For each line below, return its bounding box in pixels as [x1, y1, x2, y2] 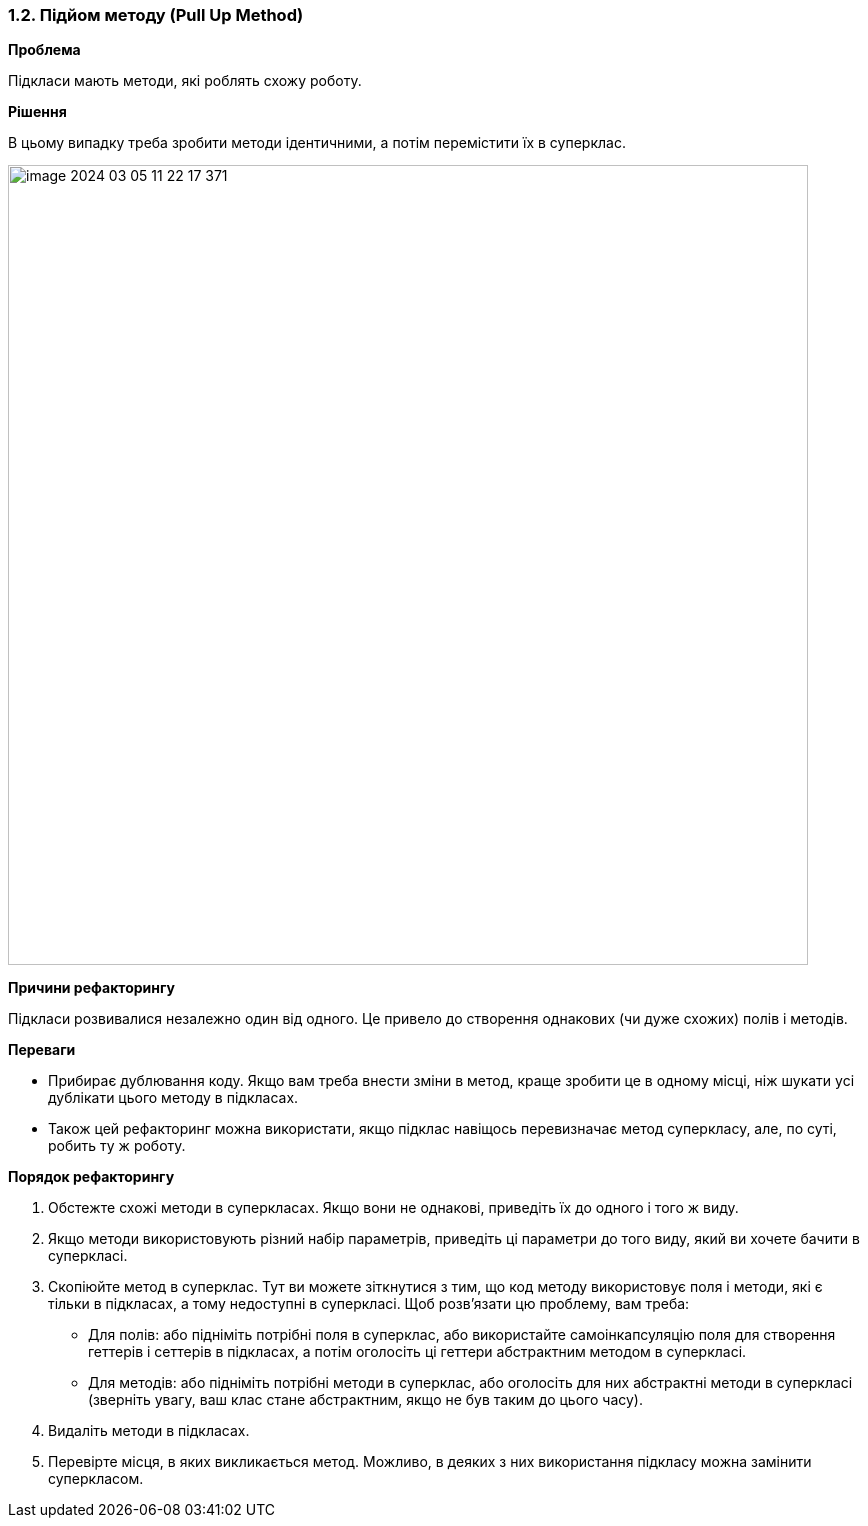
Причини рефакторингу [8, 979, 175, 997]
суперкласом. [48, 1470, 144, 1488]
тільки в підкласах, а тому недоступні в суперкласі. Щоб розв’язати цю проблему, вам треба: [48, 1295, 690, 1313]
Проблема [8, 41, 81, 59]
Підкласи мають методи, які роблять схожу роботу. [8, 72, 362, 90]
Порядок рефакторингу [8, 1168, 175, 1186]
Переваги [8, 1041, 76, 1059]
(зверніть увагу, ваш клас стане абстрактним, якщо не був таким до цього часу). [88, 1391, 643, 1409]
